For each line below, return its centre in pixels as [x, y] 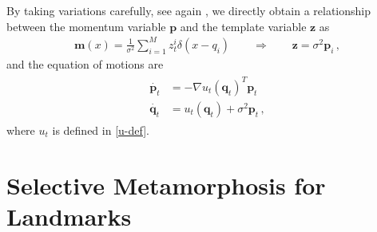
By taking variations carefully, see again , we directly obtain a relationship [188, 10]
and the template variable [243, 26]
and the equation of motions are [85, 63]
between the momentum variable [86, 26]
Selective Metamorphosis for [166, 185]
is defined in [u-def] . [101, 130]
